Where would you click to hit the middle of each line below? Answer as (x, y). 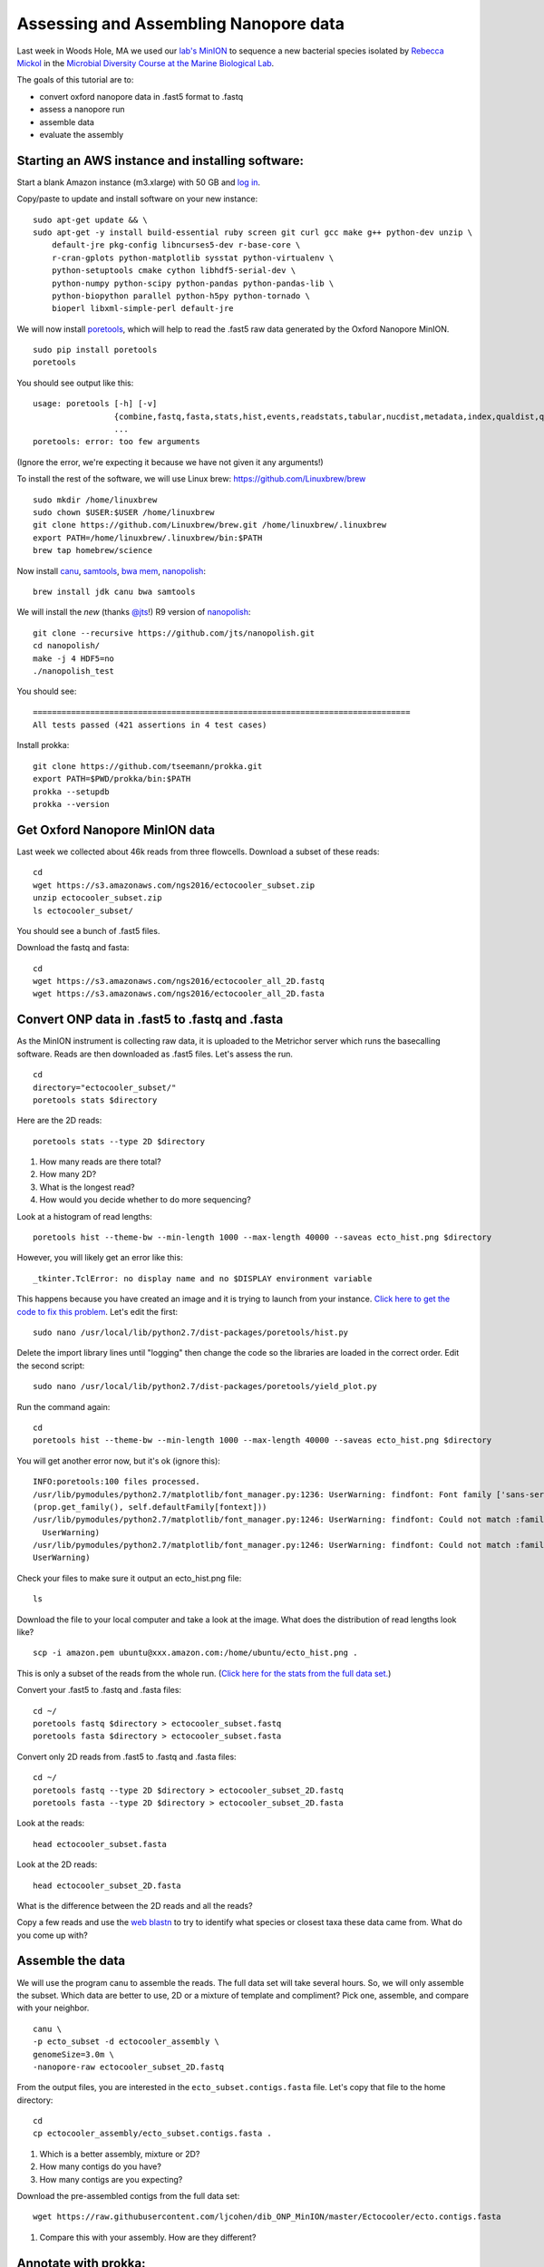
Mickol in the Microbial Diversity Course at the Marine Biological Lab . (146, 63)
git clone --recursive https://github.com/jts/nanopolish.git (174, 633)
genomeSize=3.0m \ (74, 2054)
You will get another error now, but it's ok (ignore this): (119, 1461)
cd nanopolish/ (67, 646)
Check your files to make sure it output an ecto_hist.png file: (129, 1578)
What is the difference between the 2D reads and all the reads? (135, 1905)
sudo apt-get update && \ (91, 219)
